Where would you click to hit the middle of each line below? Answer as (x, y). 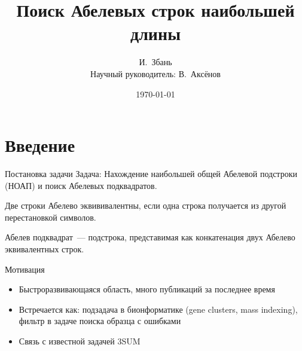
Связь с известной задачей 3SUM (80, 341)
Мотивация (25, 269)
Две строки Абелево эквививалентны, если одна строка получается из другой (146, 205)
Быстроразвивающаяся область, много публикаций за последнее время (147, 289)
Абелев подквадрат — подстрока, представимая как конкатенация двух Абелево (150, 237)
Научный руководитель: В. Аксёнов (155, 73)
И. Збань (155, 62)
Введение (40, 145)
